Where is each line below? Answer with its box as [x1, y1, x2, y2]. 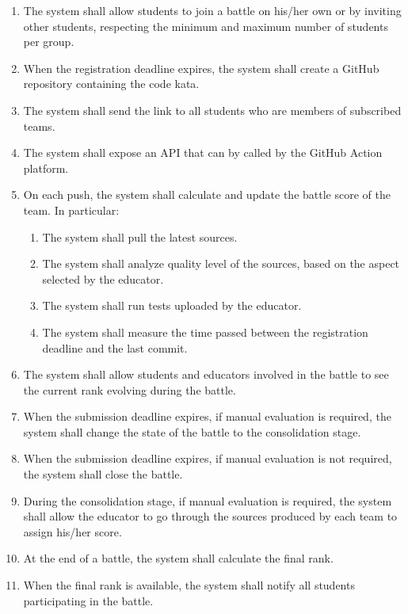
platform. [23, 159, 69, 176]
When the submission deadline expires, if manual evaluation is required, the [23, 408, 391, 425]
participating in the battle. [23, 592, 154, 608]
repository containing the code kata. [23, 75, 200, 92]
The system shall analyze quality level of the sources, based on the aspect [42, 255, 400, 272]
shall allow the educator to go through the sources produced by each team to [23, 508, 398, 524]
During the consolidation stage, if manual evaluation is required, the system [23, 492, 392, 509]
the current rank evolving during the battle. [23, 381, 236, 398]
